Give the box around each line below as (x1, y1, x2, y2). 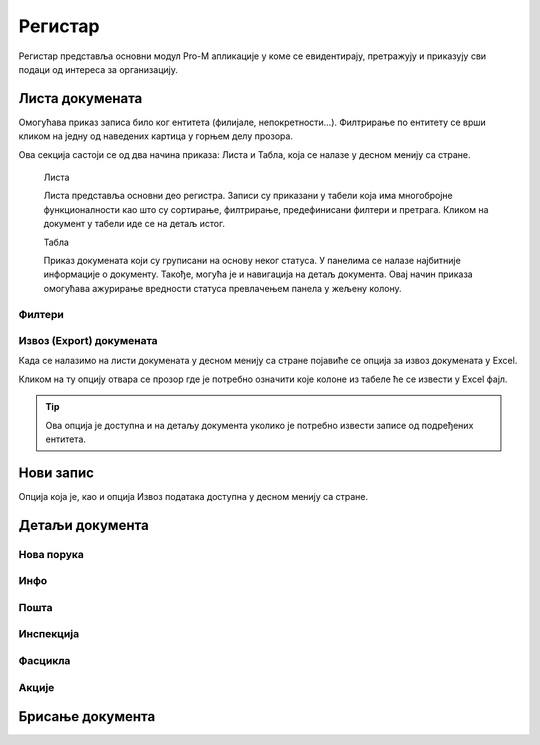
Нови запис (18, 464, 95, 481)
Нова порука (18, 547, 85, 561)
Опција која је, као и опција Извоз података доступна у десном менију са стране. (18, 490, 369, 502)
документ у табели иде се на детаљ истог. (43, 218, 225, 230)
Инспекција (18, 627, 80, 641)
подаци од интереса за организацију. (18, 63, 179, 75)
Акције (18, 680, 55, 694)
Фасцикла (18, 653, 71, 667)
